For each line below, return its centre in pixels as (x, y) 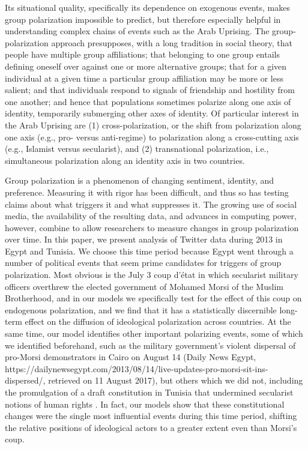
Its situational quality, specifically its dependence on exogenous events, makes (147, 7)
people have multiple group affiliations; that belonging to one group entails (142, 54)
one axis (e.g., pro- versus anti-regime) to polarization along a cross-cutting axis (152, 137)
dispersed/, (25, 380)
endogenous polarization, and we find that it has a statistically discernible (141, 309)
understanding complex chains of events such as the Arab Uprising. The (137, 31)
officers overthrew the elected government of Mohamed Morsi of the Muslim (144, 286)
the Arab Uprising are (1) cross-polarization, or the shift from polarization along (153, 125)
